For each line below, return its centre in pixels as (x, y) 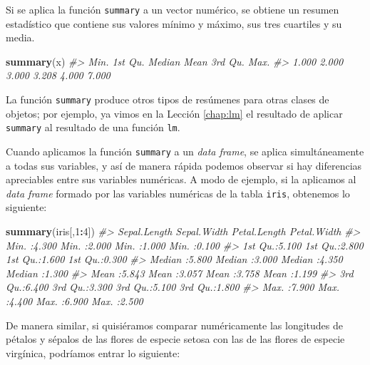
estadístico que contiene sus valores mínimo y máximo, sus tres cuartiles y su (174, 23)
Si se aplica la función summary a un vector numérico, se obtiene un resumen (173, 9)
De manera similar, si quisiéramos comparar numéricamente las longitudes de (174, 325)
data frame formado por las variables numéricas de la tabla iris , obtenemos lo (178, 193)
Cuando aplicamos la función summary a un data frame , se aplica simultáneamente (185, 151)
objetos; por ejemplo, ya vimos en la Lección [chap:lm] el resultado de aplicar (174, 113)
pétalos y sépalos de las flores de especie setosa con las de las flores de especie (175, 339)
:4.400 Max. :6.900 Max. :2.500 (74, 301)
